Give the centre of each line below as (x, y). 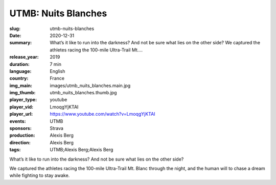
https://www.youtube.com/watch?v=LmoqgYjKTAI (102, 114)
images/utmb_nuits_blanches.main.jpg (90, 85)
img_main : (21, 85)
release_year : (24, 57)
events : (18, 121)
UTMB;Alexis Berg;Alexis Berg (82, 150)
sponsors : (20, 128)
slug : (15, 29)
